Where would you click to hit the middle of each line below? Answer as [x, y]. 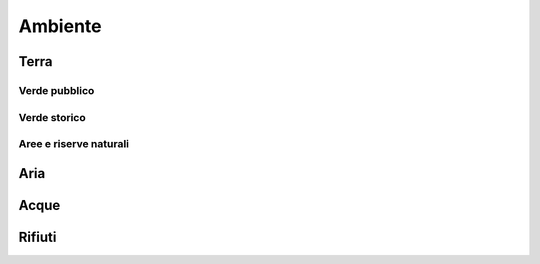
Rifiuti [37, 236]
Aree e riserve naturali [74, 144]
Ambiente [60, 26]
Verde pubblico [56, 90]
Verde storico [52, 117]
